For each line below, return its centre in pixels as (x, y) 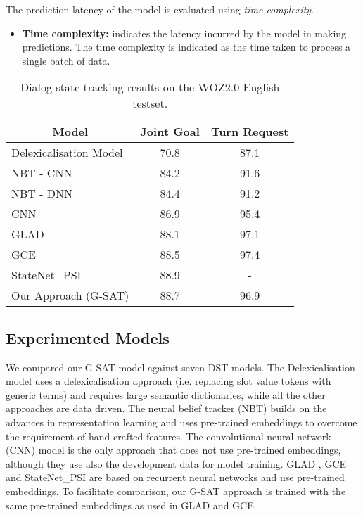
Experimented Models (88, 337)
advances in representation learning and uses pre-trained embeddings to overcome (181, 422)
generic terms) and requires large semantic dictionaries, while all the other (166, 394)
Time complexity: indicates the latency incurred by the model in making (184, 33)
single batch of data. (66, 60)
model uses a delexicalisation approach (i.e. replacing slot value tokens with (168, 381)
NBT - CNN (42, 173)
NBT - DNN (42, 193)
